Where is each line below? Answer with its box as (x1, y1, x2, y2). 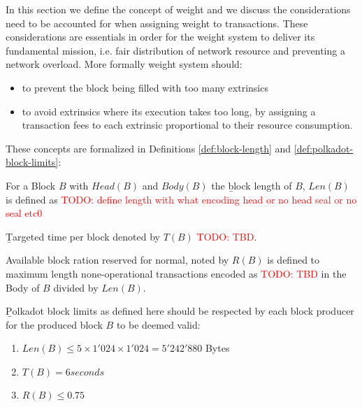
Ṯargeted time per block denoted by (6, 229, 160, 243)
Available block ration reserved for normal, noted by (6, 252, 229, 267)
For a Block (6, 178, 56, 192)
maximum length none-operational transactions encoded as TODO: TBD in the (6, 266, 347, 280)
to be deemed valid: (116, 317, 201, 331)
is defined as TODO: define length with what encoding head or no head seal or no (6, 192, 357, 206)
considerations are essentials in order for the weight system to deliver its (6, 29, 315, 44)
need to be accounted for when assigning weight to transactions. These (6, 15, 308, 30)
